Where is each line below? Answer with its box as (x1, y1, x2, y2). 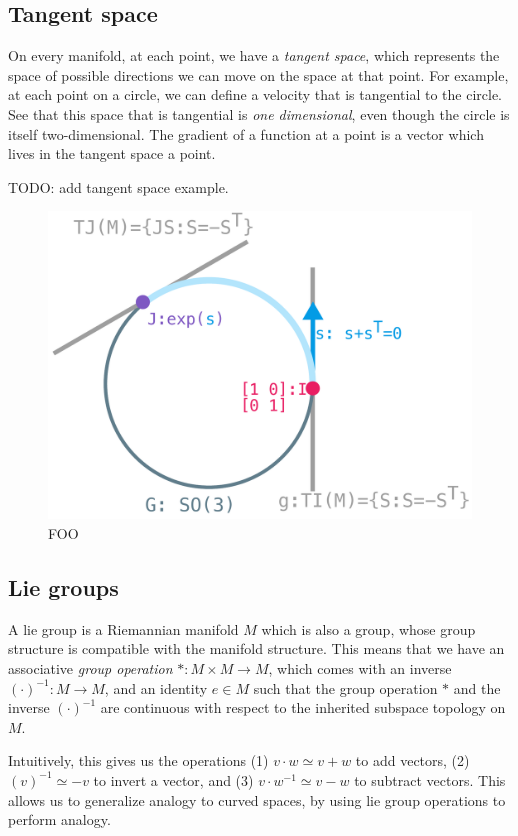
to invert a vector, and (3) (93, 769, 254, 790)
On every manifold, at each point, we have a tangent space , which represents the (8, 45, 500, 66)
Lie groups (8, 572, 119, 602)
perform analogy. (8, 809, 111, 830)
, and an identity (104, 677, 208, 698)
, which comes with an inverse (268, 658, 452, 678)
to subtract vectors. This (354, 769, 506, 790)
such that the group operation (253, 677, 438, 698)
